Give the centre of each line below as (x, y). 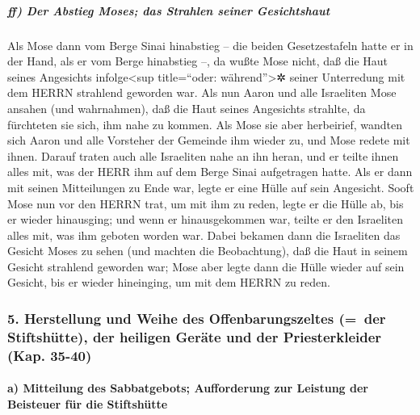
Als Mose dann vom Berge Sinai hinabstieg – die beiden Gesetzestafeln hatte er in (210, 45)
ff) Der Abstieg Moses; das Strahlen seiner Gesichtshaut (169, 10)
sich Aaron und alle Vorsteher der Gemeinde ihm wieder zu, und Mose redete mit (209, 140)
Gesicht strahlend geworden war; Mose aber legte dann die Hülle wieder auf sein (206, 266)
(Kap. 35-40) (50, 355)
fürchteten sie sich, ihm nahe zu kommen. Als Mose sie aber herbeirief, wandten (205, 124)
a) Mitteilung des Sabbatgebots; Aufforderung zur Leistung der (188, 388)
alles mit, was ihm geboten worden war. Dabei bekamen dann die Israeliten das (204, 235)
